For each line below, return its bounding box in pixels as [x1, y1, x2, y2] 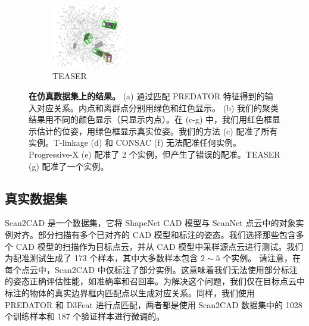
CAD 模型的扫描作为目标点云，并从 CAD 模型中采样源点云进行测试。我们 [15, 240, 304, 252]
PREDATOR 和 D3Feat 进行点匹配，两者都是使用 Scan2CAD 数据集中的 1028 [5, 298, 302, 311]
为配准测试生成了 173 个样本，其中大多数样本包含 [5, 252, 198, 264]
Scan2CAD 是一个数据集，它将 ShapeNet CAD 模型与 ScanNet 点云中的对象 [5, 217, 296, 229]
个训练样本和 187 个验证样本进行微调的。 [5, 310, 165, 322]
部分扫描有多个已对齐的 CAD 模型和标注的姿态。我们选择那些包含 [38, 228, 296, 240]
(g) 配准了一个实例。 [29, 159, 109, 172]
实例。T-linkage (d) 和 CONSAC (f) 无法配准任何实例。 [29, 136, 241, 149]
